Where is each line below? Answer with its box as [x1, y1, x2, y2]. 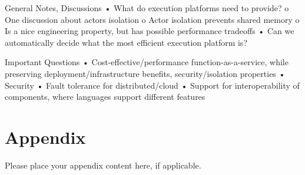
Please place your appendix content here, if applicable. [5, 159, 201, 171]
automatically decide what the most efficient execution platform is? [5, 36, 247, 48]
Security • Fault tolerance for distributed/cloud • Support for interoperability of [5, 79, 300, 91]
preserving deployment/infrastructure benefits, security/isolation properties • [5, 67, 286, 79]
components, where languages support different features [5, 90, 205, 103]
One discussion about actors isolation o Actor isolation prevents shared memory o [5, 13, 300, 25]
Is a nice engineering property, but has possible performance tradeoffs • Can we [5, 25, 294, 37]
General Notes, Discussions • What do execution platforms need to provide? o [5, 2, 289, 14]
